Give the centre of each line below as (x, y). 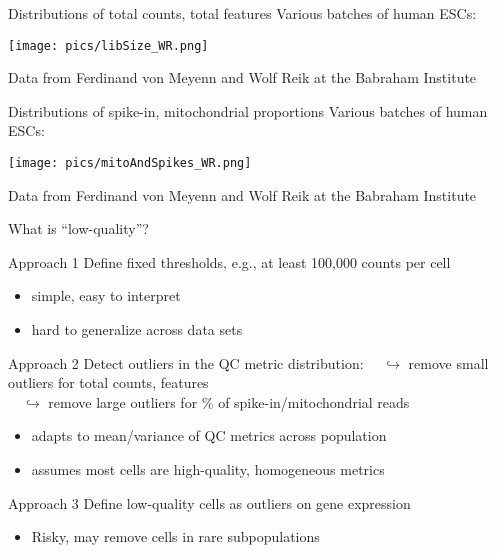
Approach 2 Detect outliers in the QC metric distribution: (186, 362)
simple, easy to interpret (106, 295)
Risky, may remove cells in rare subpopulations (175, 536)
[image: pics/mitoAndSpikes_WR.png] (130, 163)
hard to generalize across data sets (137, 329)
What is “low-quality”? (78, 228)
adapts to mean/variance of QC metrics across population (209, 435)
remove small (448, 362)
